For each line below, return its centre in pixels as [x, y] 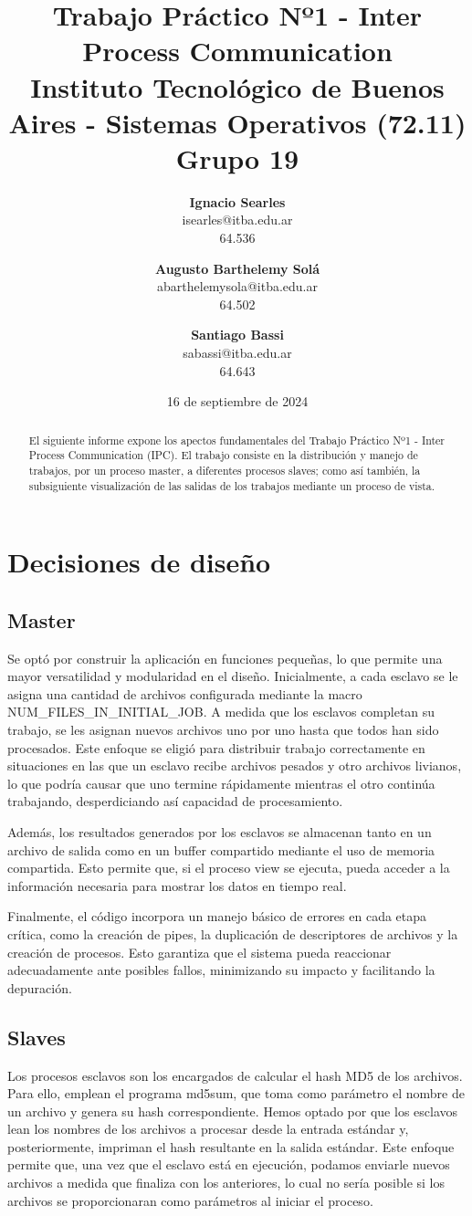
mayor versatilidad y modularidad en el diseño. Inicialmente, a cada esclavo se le [233, 676]
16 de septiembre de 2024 [237, 401]
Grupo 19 [237, 157]
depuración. [40, 987]
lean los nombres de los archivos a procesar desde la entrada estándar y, [208, 1129]
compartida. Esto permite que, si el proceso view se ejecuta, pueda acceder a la [229, 868]
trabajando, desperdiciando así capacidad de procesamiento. [175, 801]
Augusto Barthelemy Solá [237, 268]
